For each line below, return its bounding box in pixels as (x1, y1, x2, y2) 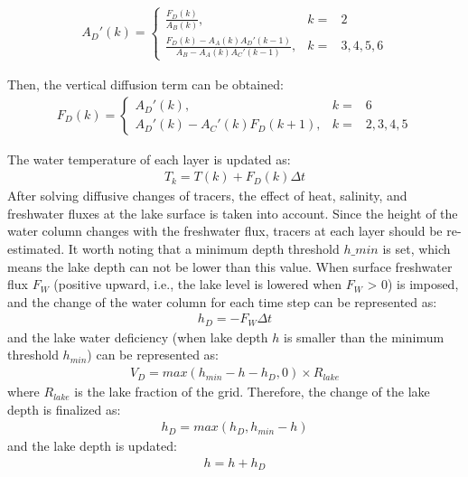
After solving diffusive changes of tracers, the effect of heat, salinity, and (7, 186, 407, 205)
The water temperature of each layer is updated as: (7, 149, 291, 168)
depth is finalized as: (7, 399, 121, 418)
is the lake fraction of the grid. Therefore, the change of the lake (74, 382, 430, 401)
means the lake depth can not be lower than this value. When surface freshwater (7, 257, 453, 276)
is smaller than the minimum (283, 327, 445, 346)
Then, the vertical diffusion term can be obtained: (7, 74, 284, 93)
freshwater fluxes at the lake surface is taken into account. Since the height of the (7, 203, 458, 222)
